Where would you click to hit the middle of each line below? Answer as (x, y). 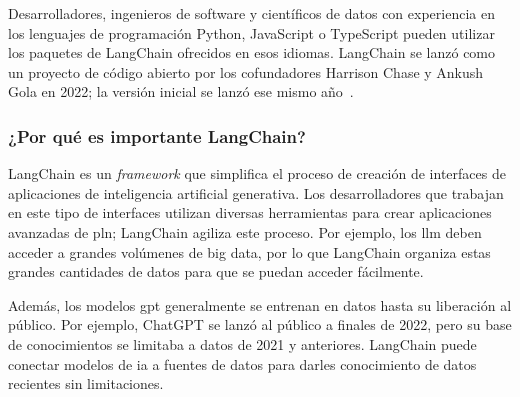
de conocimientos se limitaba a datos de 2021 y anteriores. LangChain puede (242, 343)
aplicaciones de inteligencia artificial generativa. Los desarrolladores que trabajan (256, 192)
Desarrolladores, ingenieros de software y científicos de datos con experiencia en (251, 13)
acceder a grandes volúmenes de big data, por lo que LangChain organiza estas (249, 251)
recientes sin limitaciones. (86, 383)
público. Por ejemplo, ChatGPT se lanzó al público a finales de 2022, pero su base (260, 324)
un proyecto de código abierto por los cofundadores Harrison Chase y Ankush (246, 71)
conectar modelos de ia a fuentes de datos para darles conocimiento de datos (242, 363)
